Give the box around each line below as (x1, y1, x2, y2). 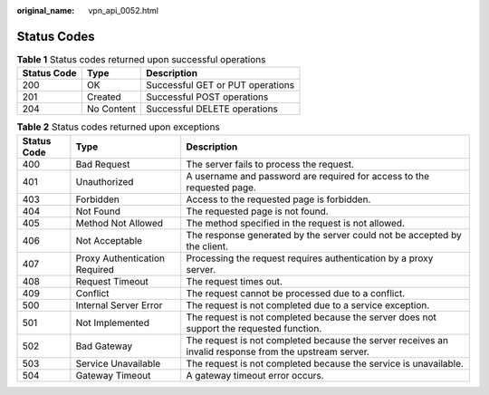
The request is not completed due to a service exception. (186, 299, 430, 312)
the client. (186, 240, 229, 253)
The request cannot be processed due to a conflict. (186, 286, 406, 299)
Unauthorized (75, 175, 134, 188)
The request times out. (186, 275, 283, 287)
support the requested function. (186, 322, 322, 334)
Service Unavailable (75, 357, 161, 370)
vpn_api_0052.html (88, 5, 158, 15)
